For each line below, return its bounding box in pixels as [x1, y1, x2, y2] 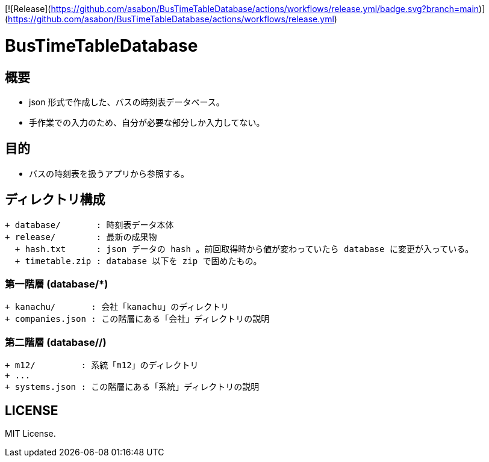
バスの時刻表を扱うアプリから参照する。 [29, 168, 189, 179]
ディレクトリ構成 [5, 192, 105, 208]
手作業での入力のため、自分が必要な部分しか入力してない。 [29, 117, 265, 128]
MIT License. [5, 428, 56, 439]
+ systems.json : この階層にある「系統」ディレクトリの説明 [5, 382, 260, 392]
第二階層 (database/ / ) [5, 336, 107, 348]
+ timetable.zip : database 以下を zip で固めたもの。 [14, 256, 262, 266]
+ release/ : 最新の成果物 [5, 232, 157, 242]
